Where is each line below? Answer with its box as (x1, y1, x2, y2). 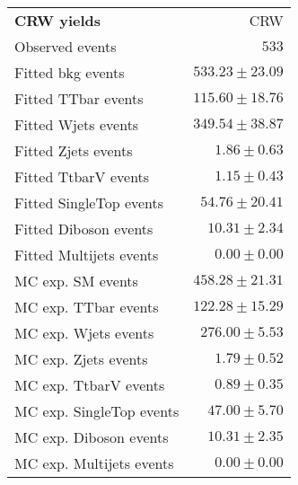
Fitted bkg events (14, 62, 125, 83)
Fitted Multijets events (14, 244, 159, 265)
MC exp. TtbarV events (14, 375, 165, 395)
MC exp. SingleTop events (14, 401, 180, 421)
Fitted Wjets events (14, 114, 139, 135)
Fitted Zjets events (14, 140, 133, 161)
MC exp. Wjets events (14, 322, 154, 343)
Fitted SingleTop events (14, 192, 164, 213)
